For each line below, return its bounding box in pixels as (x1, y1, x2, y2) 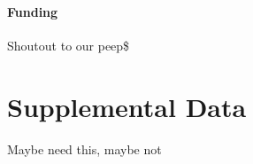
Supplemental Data (7, 88, 247, 124)
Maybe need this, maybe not (7, 139, 162, 158)
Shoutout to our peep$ (7, 35, 130, 54)
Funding (7, 2, 58, 20)
